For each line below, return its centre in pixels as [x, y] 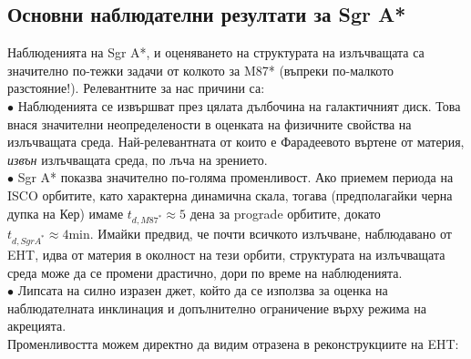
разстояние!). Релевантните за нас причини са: [136, 88]
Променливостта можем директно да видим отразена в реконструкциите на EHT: [233, 344]
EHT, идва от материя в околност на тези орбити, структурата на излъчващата [226, 255]
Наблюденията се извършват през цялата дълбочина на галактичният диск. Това [239, 105]
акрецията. [37, 326]
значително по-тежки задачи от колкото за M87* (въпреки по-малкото [201, 70]
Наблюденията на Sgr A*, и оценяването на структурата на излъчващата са [216, 52]
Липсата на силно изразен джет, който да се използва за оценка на [203, 290]
